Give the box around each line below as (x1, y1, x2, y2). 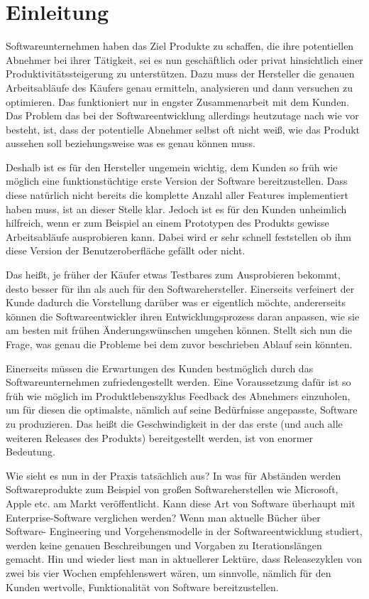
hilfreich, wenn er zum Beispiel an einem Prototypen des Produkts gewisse (6, 215, 329, 230)
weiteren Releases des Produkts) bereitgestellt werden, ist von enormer (6, 430, 314, 445)
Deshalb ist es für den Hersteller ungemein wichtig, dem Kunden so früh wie (6, 159, 338, 174)
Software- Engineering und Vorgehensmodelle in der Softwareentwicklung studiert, (6, 524, 363, 539)
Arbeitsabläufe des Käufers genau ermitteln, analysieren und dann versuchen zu (6, 80, 353, 95)
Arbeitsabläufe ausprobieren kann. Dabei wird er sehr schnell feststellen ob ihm (6, 229, 352, 244)
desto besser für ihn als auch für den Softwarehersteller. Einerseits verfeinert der (6, 281, 355, 296)
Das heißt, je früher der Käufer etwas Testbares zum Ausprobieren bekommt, (6, 267, 341, 282)
